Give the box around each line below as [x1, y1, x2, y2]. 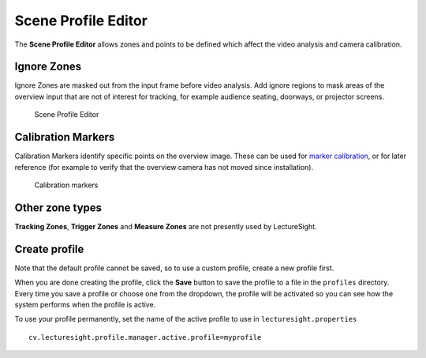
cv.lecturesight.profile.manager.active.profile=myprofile [28, 333, 262, 341]
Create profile [14, 242, 84, 256]
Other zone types [14, 201, 103, 214]
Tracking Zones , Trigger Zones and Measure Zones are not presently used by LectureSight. [14, 221, 317, 231]
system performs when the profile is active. [14, 300, 156, 309]
